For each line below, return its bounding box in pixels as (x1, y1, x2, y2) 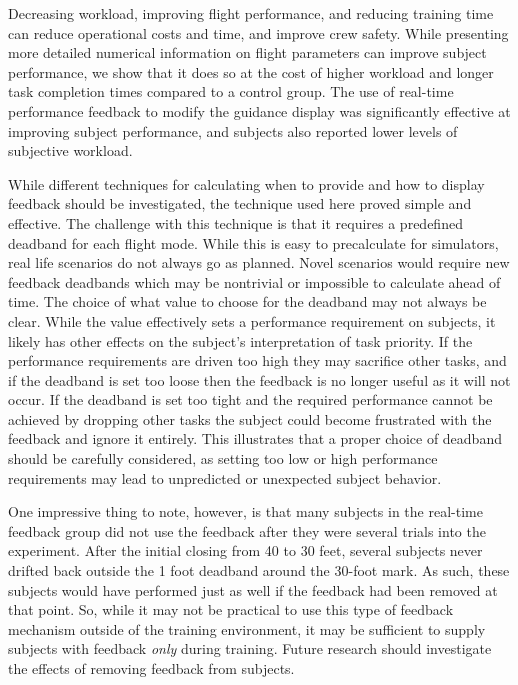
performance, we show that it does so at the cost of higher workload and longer (8, 61, 494, 82)
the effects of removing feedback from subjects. (8, 658, 295, 678)
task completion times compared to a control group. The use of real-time (8, 81, 454, 102)
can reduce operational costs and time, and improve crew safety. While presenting (8, 22, 509, 43)
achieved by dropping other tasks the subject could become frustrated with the (8, 408, 492, 429)
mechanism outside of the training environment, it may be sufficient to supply (8, 618, 486, 639)
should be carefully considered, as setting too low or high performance (8, 448, 438, 469)
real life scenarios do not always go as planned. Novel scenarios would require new (8, 252, 510, 273)
